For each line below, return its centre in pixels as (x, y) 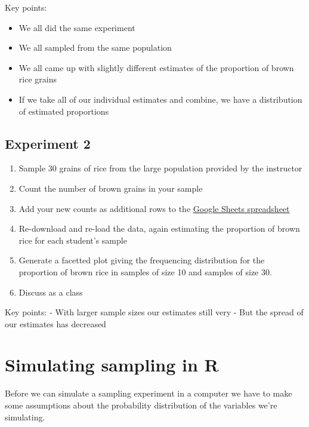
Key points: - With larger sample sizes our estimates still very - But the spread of (154, 312)
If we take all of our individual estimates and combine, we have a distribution (160, 99)
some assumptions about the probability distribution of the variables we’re (141, 405)
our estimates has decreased (55, 323)
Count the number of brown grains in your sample (111, 188)
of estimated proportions (64, 111)
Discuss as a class (51, 292)
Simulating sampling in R (112, 365)
